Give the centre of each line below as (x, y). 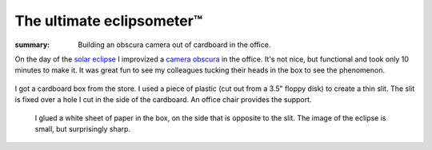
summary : (32, 45)
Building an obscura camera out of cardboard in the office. (174, 45)
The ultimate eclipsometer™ (109, 21)
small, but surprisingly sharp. (83, 128)
